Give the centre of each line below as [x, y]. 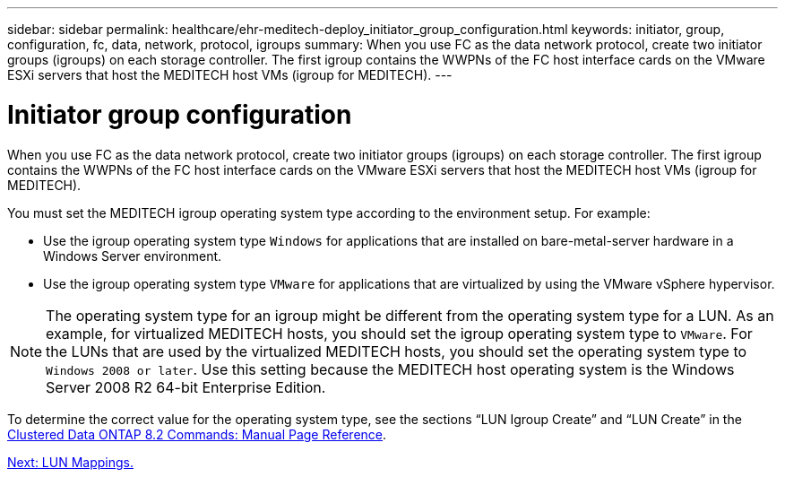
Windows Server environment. [133, 256]
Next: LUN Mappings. [71, 462]
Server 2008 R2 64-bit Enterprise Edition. [186, 387]
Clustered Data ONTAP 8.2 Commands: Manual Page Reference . [197, 434]
